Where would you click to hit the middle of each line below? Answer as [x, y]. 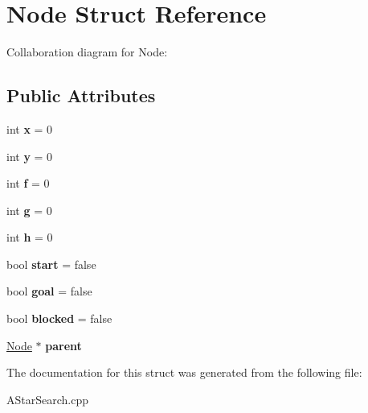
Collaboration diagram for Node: [87, 52]
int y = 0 [30, 156]
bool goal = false [49, 291]
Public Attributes [81, 95]
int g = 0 [29, 210]
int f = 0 [28, 183]
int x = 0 [30, 128]
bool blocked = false [59, 318]
